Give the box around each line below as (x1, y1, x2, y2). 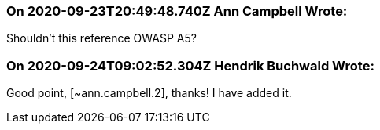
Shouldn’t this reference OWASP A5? (6, 31, 197, 45)
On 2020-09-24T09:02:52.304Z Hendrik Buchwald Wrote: (6, 57, 374, 74)
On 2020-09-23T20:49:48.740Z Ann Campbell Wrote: (6, 3, 348, 19)
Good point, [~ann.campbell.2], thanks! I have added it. (6, 86, 292, 100)
